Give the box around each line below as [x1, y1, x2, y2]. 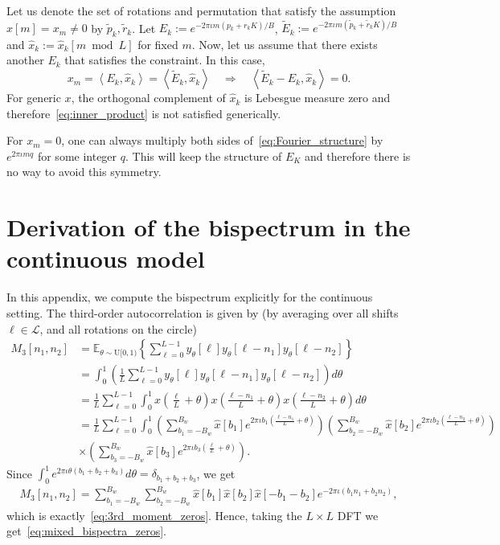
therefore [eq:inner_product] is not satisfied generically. [6, 104, 281, 121]
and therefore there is [305, 147, 411, 164]
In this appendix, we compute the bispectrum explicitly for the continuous [6, 289, 373, 305]
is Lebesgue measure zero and [244, 89, 391, 106]
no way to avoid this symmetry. [6, 163, 162, 180]
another [6, 51, 44, 68]
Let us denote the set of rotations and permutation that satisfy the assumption [6, 2, 396, 18]
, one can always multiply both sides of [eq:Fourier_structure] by [61, 132, 383, 149]
